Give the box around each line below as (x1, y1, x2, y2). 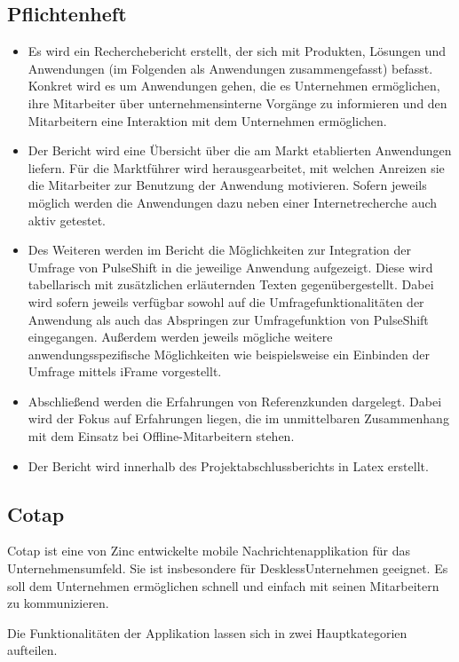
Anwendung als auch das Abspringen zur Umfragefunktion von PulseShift (28, 310, 429, 328)
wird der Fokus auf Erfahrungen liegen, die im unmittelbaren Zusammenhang (28, 409, 449, 428)
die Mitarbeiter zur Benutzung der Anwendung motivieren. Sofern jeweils (28, 176, 427, 194)
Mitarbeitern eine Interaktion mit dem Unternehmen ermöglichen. (28, 111, 387, 130)
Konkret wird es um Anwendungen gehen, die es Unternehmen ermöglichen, (28, 76, 440, 95)
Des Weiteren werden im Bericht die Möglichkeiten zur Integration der (28, 240, 411, 259)
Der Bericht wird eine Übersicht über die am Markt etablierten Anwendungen (28, 141, 452, 160)
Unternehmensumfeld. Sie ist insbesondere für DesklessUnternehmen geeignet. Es (7, 559, 448, 578)
